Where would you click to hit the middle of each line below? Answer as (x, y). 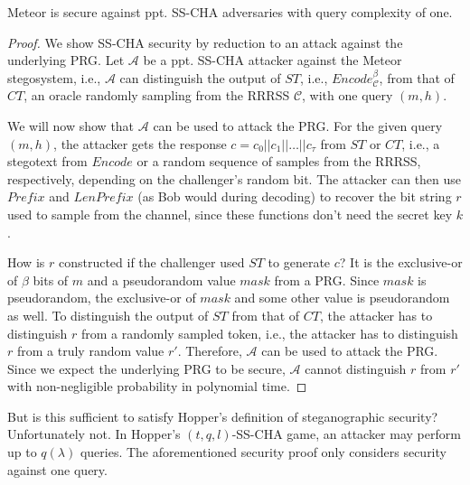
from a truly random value (90, 351)
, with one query (348, 95)
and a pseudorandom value (161, 280)
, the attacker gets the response (140, 143)
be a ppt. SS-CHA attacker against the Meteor (273, 60)
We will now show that (71, 125)
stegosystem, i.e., (54, 77)
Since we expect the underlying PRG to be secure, (146, 368)
